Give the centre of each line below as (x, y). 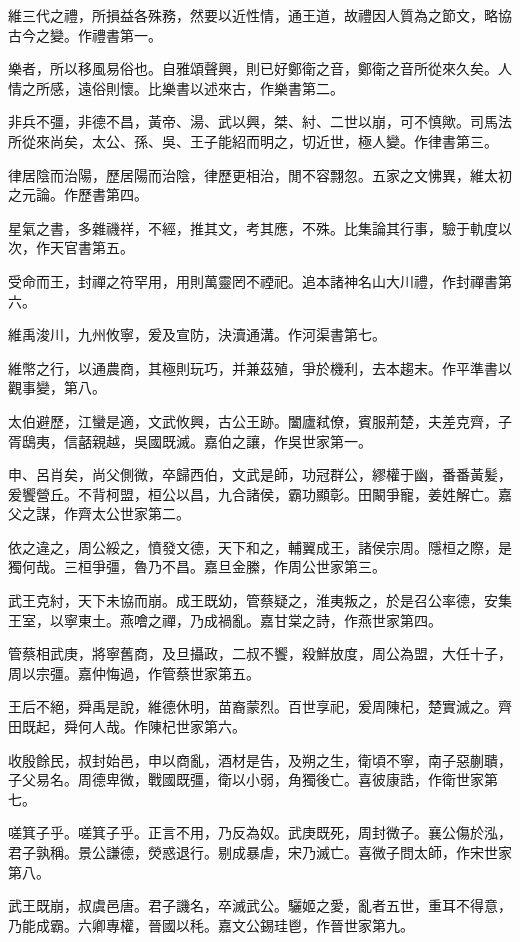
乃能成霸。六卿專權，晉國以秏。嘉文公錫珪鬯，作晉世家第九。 (211, 924)
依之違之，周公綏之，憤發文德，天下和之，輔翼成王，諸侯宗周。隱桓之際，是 (260, 546)
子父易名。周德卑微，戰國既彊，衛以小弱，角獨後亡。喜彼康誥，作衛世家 (246, 779)
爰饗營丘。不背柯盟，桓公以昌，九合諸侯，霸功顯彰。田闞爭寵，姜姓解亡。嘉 (260, 493)
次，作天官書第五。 (71, 247)
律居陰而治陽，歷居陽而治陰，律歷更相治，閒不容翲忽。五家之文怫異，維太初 (260, 174)
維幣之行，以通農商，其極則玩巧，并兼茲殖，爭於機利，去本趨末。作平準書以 (260, 367)
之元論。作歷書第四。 (78, 194)
